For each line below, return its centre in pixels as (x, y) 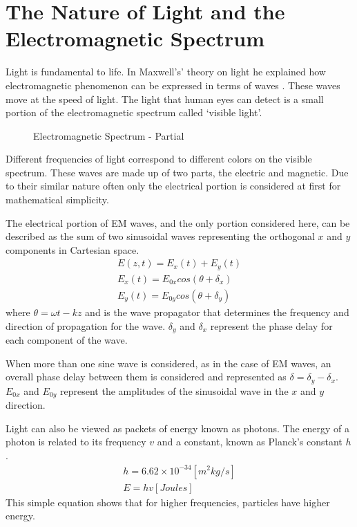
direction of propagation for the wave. (86, 325)
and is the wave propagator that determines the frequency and (217, 312)
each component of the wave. (67, 340)
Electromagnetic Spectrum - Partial (109, 135)
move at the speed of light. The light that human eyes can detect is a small (165, 99)
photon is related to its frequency (76, 442)
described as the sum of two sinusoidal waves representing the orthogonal (160, 236)
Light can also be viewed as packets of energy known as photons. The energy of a (177, 428)
